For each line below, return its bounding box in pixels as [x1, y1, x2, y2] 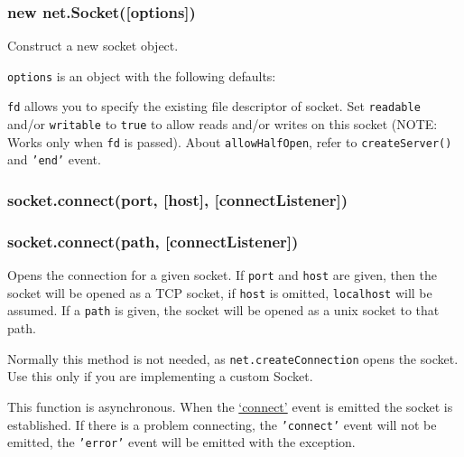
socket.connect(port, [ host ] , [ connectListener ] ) [7, 189, 348, 211]
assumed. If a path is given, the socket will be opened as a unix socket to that [7, 301, 440, 320]
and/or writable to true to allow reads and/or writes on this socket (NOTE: [7, 115, 438, 134]
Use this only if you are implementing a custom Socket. [7, 367, 313, 386]
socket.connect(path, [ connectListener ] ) [7, 229, 299, 252]
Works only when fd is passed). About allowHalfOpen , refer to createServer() [7, 132, 452, 151]
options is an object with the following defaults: [7, 66, 276, 85]
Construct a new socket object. [7, 36, 179, 55]
